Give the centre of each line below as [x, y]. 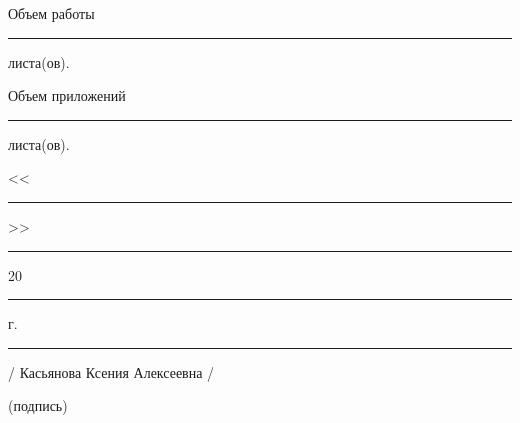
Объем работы [51, 13]
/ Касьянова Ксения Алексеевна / [111, 371]
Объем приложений [67, 95]
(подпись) [38, 405]
